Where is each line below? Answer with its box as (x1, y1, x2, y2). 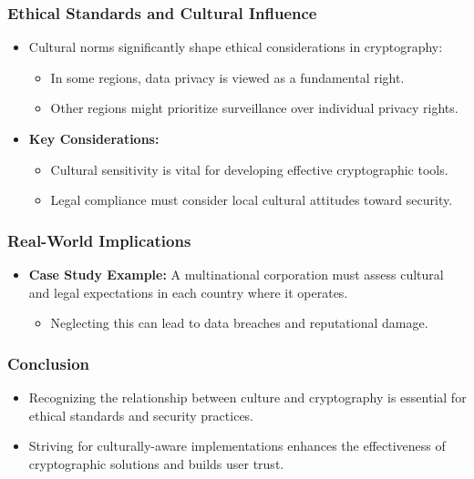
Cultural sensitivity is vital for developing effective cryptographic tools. (50, 159, 448, 178)
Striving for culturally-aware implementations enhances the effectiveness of (28, 436, 446, 455)
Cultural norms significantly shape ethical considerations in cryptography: (28, 37, 443, 56)
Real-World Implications (7, 229, 191, 251)
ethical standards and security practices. (28, 405, 253, 424)
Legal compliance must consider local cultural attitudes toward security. (50, 190, 453, 209)
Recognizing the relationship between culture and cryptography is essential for (28, 388, 467, 406)
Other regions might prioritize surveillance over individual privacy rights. (50, 98, 459, 117)
